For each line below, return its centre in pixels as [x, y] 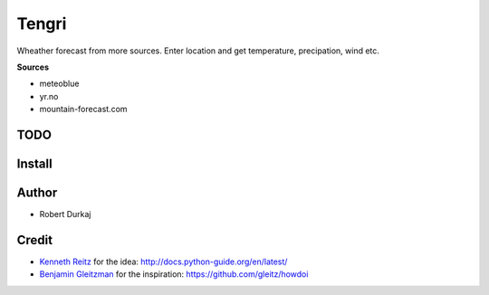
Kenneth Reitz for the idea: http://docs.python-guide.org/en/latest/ [163, 262]
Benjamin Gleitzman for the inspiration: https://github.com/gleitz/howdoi [174, 274]
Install [35, 163]
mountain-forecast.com [83, 109]
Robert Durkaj [65, 214]
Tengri [42, 24]
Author [37, 192]
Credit [35, 240]
